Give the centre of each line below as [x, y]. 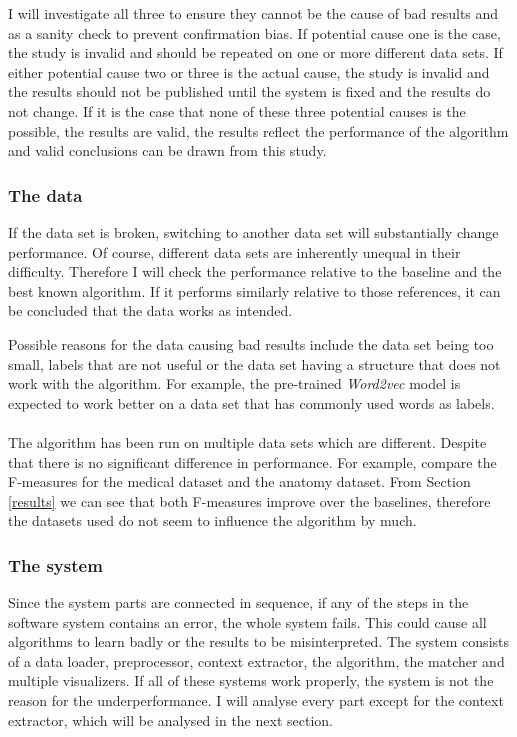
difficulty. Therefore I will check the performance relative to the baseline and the [255, 271]
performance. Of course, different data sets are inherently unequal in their [234, 251]
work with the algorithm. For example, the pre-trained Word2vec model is [234, 383]
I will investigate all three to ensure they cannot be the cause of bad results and [253, 13]
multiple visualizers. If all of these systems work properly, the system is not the [251, 680]
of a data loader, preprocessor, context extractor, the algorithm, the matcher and [256, 660]
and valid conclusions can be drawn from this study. [167, 150]
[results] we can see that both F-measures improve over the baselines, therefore [249, 500]
